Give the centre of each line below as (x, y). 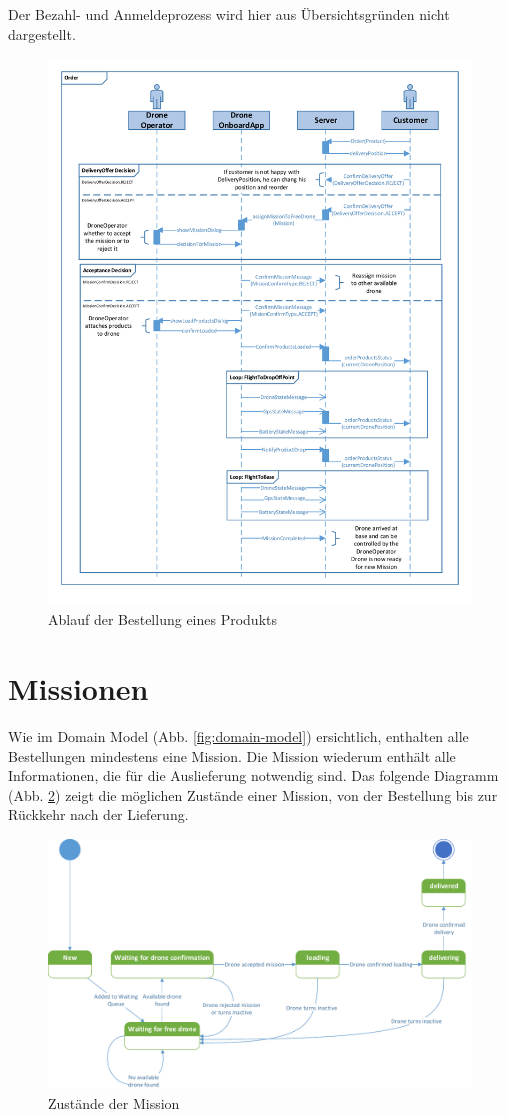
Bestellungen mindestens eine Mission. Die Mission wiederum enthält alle (232, 755)
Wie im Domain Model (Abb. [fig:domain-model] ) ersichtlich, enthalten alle (238, 736)
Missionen (78, 688)
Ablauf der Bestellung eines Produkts (162, 619)
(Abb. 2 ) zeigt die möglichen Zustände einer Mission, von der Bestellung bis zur (253, 794)
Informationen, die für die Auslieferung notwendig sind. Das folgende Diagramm (253, 775)
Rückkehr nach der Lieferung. (98, 814)
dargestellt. (42, 33)
